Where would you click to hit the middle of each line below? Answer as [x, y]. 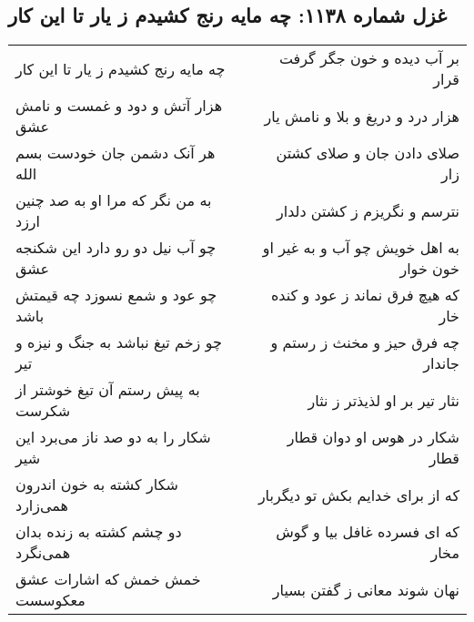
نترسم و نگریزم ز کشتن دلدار [368, 210]
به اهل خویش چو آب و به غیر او [361, 248]
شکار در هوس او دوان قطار [373, 437]
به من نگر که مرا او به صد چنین [114, 200]
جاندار [441, 363]
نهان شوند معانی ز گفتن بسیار [366, 589]
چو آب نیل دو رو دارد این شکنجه [116, 248]
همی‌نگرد [43, 553]
